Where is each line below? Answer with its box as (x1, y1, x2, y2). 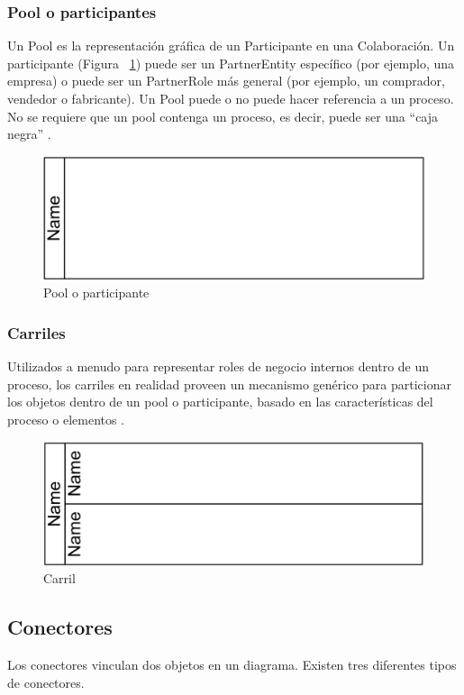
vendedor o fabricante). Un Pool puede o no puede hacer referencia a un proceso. (7, 89, 454, 107)
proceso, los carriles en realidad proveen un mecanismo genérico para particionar (7, 374, 451, 393)
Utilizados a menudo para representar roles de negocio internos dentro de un (7, 357, 430, 376)
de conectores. (7, 672, 85, 691)
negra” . (7, 124, 51, 143)
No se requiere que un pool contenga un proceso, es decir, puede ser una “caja (7, 106, 439, 125)
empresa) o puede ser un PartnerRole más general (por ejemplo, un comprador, (7, 71, 445, 90)
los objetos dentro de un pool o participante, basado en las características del (7, 392, 433, 411)
